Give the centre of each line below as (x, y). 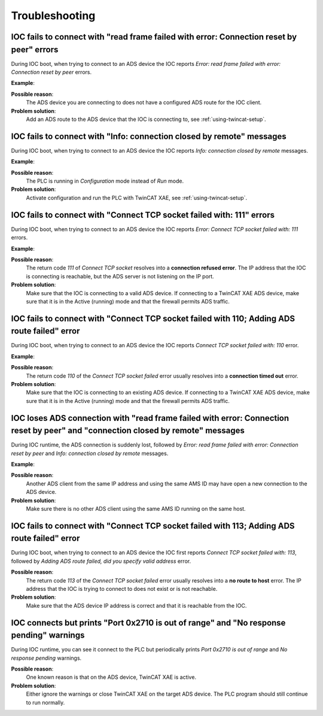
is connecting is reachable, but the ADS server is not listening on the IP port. (120, 276)
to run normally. (45, 702)
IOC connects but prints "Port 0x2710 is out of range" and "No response (148, 623)
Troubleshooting (53, 16)
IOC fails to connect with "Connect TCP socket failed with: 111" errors (143, 215)
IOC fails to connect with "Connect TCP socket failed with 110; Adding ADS (153, 318)
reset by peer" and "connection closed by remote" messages (128, 431)
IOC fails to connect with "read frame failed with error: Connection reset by (154, 37)
